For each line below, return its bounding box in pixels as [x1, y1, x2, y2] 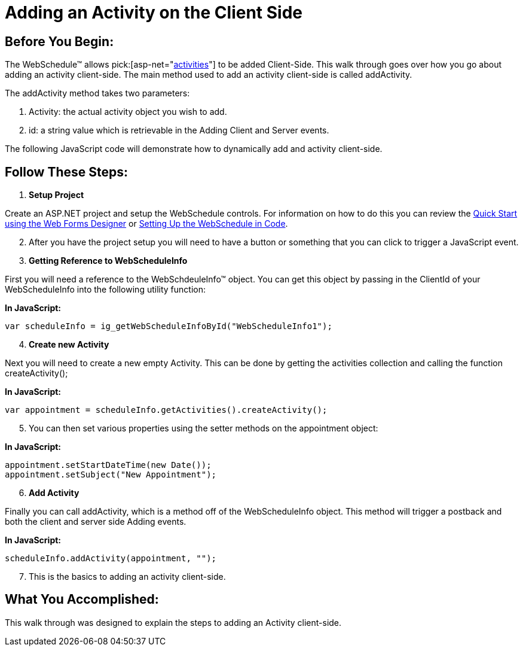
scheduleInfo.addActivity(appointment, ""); [5, 553, 217, 564]
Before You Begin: [5, 34, 114, 49]
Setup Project [29, 190, 84, 200]
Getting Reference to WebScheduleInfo [29, 255, 188, 266]
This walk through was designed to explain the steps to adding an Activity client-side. [5, 617, 342, 628]
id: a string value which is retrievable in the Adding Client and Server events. [29, 125, 329, 136]
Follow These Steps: [5, 164, 129, 180]
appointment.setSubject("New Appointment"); [5, 470, 217, 480]
